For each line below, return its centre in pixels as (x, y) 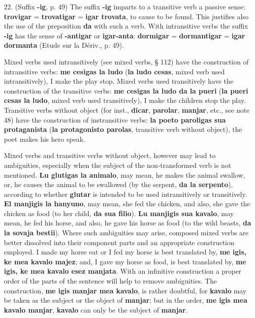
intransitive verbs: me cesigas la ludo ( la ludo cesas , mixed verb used (114, 71)
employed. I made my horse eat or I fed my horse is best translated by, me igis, (125, 252)
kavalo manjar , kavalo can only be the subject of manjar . (96, 309)
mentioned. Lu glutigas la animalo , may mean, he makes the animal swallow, (125, 175)
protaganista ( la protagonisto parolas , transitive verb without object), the (123, 129)
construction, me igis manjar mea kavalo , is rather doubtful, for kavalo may (125, 290)
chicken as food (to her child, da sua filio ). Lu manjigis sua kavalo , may (119, 213)
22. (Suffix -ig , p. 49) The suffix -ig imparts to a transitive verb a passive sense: (125, 6)
